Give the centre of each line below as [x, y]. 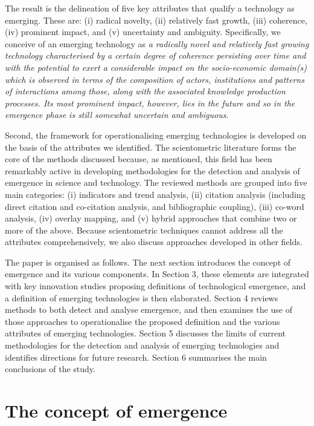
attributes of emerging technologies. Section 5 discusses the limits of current [145, 333]
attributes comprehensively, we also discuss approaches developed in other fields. [154, 242]
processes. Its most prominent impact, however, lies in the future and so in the [150, 103]
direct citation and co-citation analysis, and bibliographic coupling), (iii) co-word [155, 206]
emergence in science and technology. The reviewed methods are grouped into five [156, 182]
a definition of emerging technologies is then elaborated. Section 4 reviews [142, 297]
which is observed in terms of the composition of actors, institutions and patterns [155, 79]
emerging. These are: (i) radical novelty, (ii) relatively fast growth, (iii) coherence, [156, 20]
